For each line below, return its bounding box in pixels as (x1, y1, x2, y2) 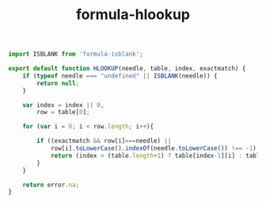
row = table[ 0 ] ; (36, 109, 90, 117)
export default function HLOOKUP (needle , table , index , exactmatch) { (8, 65, 246, 73)
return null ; (36, 79, 80, 87)
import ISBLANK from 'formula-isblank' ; (8, 50, 144, 59)
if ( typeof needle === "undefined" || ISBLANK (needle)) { (22, 71, 218, 80)
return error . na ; (22, 181, 80, 189)
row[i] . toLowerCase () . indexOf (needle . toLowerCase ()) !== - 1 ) (50, 144, 257, 152)
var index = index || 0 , (22, 101, 104, 109)
